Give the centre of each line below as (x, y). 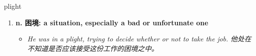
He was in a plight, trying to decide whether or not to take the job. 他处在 (139, 39)
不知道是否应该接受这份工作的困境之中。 (93, 48)
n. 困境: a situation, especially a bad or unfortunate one (112, 22)
